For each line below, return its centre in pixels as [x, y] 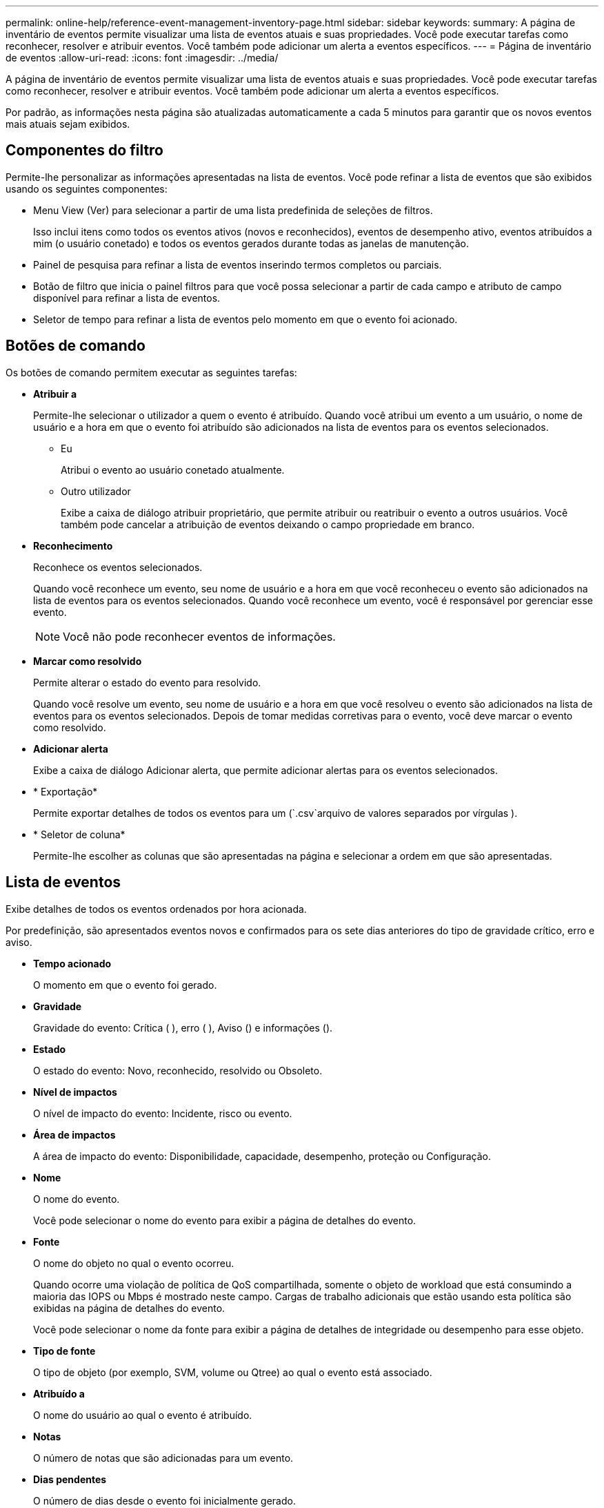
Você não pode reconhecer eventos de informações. [199, 636]
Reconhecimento [73, 545]
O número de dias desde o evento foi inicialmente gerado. [164, 1500]
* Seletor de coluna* [79, 834]
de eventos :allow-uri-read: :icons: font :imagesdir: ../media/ [142, 58]
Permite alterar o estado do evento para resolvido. [147, 682]
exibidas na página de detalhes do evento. [129, 1308]
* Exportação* [66, 791]
